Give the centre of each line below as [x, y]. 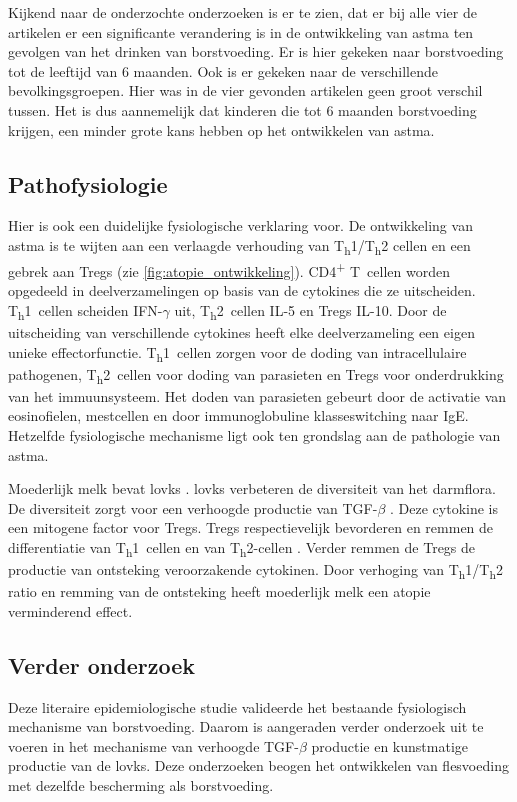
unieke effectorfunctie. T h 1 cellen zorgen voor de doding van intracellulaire [237, 353]
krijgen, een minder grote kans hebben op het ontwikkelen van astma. [221, 129]
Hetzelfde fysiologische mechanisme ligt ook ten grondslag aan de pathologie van [254, 435]
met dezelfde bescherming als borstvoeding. [141, 785]
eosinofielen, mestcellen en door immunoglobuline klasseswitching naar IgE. [238, 415]
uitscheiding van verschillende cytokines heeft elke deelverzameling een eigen [241, 332]
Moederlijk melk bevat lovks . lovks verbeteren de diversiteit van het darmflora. [252, 488]
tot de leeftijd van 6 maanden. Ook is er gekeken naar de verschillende [223, 70]
